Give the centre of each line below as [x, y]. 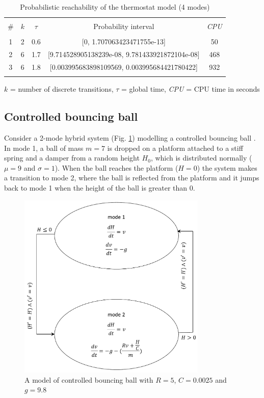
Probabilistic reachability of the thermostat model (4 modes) [115, 7]
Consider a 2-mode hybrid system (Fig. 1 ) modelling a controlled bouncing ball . [130, 138]
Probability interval [124, 26]
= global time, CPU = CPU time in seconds [190, 89]
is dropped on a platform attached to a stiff [175, 148]
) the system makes [227, 167]
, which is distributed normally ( [201, 158]
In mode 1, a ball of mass [44, 148]
